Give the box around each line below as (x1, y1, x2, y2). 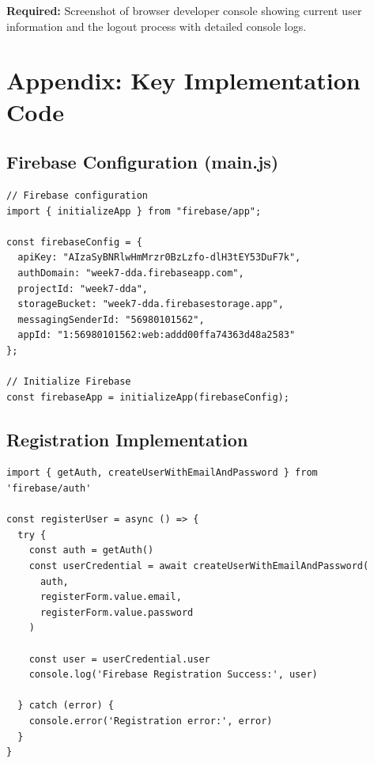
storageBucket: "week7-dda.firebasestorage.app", (17, 298, 284, 310)
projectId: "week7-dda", (17, 283, 148, 294)
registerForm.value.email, (40, 591, 182, 603)
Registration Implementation (6, 427, 248, 451)
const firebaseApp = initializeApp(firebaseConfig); (6, 391, 289, 403)
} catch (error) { (17, 700, 115, 712)
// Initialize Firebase (6, 376, 131, 388)
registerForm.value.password (40, 606, 194, 618)
